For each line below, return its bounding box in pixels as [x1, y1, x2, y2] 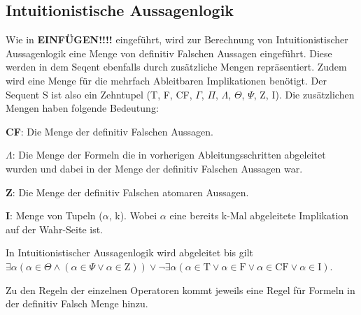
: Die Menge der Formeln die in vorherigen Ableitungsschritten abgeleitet [12, 147, 326, 162]
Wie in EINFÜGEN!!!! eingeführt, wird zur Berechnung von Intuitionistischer [6, 32, 348, 47]
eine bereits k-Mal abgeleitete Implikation [169, 208, 349, 223]
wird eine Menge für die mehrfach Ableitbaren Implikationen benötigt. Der [6, 73, 327, 87]
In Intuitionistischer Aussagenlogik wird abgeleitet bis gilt [6, 245, 253, 260]
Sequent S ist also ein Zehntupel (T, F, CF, [6, 87, 192, 101]
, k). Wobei [108, 208, 157, 223]
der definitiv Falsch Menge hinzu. [6, 296, 148, 311]
